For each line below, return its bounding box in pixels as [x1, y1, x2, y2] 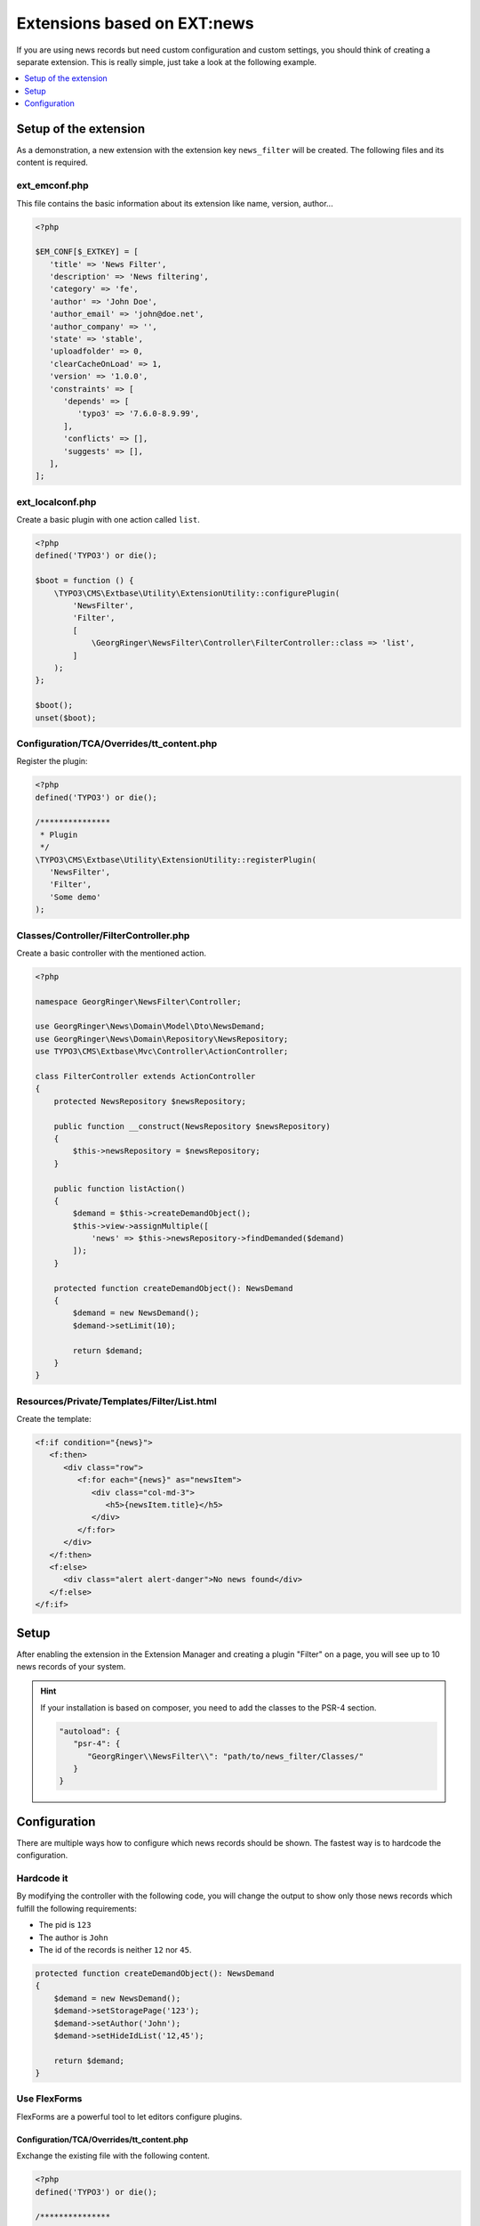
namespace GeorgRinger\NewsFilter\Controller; [35, 996, 242, 1006]
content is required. [16, 157, 89, 168]
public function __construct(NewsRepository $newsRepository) [53, 1121, 331, 1131]
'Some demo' [49, 891, 101, 902]
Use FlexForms [16, 2092, 83, 2105]
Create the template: [16, 1414, 92, 1425]
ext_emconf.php [16, 179, 89, 191]
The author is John [38, 1932, 108, 1943]
